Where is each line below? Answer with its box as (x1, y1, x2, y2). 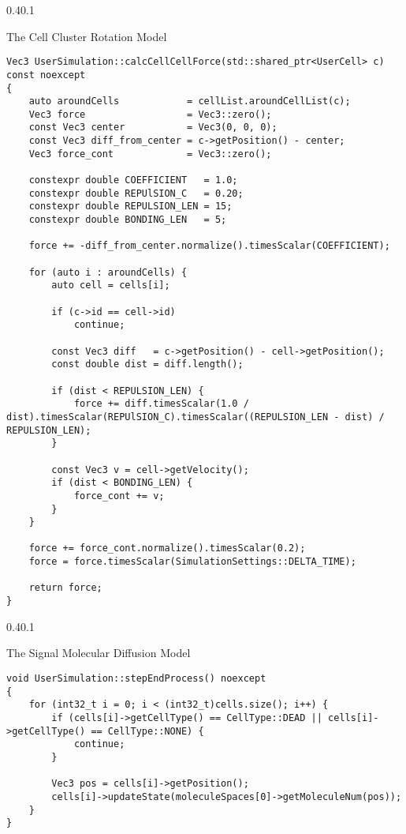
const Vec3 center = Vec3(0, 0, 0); (28, 122, 277, 133)
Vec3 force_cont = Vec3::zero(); (28, 148, 272, 160)
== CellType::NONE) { (91, 725, 204, 737)
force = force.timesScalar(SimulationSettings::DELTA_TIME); (28, 556, 356, 568)
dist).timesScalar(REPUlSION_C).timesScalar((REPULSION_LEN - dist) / (6, 411, 385, 423)
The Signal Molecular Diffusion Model (6, 644, 191, 661)
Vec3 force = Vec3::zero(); (28, 108, 272, 120)
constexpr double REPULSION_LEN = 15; (28, 201, 233, 212)
